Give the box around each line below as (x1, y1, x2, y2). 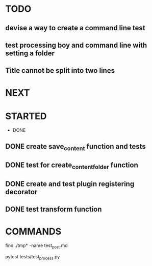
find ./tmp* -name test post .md (5, 242, 68, 250)
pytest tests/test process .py (5, 254, 60, 261)
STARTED (5, 110, 47, 122)
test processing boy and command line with (5, 40, 147, 49)
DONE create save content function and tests (5, 142, 146, 152)
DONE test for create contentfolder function (5, 161, 139, 171)
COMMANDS (5, 226, 62, 237)
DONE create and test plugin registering (5, 180, 135, 189)
